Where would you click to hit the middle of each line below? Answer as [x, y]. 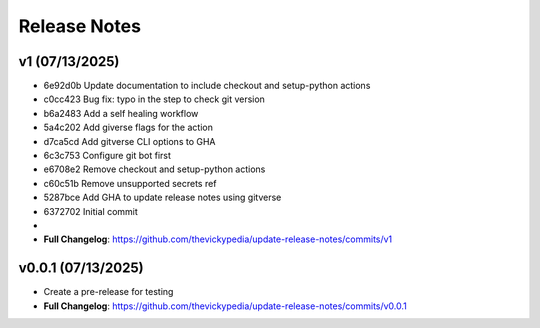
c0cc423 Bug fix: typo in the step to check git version [154, 99]
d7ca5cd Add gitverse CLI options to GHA [129, 141]
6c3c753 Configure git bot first [107, 156]
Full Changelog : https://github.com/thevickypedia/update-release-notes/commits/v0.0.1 [225, 306]
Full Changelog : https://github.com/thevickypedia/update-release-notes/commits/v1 [218, 239]
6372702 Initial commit [91, 211]
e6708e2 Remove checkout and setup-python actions [154, 169]
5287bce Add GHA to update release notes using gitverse [162, 197]
